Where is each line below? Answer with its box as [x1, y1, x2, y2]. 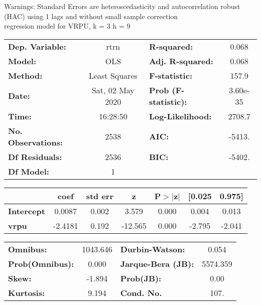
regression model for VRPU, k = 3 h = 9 [4, 21, 130, 31]
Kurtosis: [8, 286, 45, 298]
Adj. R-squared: [149, 55, 213, 67]
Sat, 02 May [91, 84, 135, 96]
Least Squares [88, 69, 138, 81]
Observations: [8, 136, 63, 148]
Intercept [8, 205, 45, 217]
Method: [8, 69, 43, 81]
